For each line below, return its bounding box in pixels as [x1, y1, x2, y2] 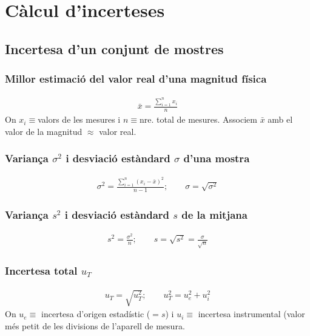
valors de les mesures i [38, 113, 121, 126]
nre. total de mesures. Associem [139, 113, 257, 126]
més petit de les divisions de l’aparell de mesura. [5, 319, 185, 332]
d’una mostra [183, 151, 250, 166]
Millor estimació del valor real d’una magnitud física [5, 71, 267, 86]
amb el [268, 113, 293, 126]
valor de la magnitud [5, 125, 83, 137]
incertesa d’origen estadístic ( [41, 307, 150, 320]
